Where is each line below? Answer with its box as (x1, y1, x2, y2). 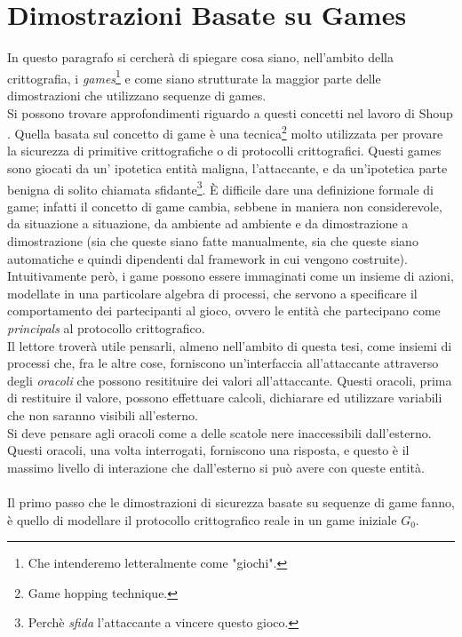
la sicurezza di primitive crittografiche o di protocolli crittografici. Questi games (7, 141, 442, 160)
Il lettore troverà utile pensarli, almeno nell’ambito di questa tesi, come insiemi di (7, 336, 452, 354)
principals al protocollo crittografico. (7, 319, 205, 337)
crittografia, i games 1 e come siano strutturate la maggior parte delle (7, 66, 381, 87)
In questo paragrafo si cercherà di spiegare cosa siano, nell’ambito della (7, 48, 394, 67)
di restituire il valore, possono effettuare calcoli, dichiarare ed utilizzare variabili (7, 388, 442, 407)
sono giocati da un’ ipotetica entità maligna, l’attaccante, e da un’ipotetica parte (7, 159, 448, 177)
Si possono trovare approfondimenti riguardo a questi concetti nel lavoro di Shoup (7, 103, 453, 122)
